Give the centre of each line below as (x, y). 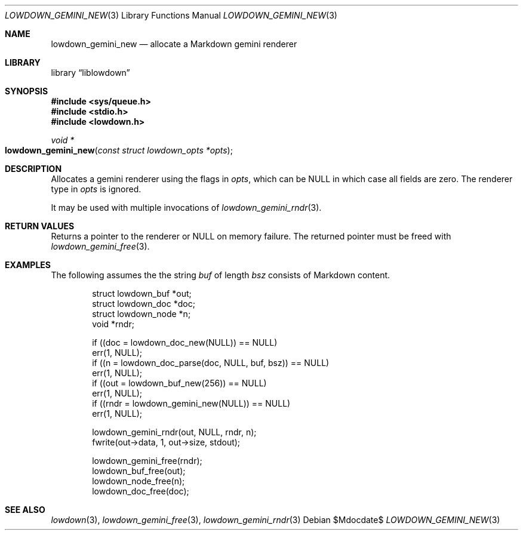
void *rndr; (113, 324)
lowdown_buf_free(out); (139, 471)
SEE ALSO (25, 510)
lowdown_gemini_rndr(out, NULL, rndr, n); (174, 432)
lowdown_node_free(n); (139, 481)
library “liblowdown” (90, 73)
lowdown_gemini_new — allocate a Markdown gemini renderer (174, 44)
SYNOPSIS (27, 91)
